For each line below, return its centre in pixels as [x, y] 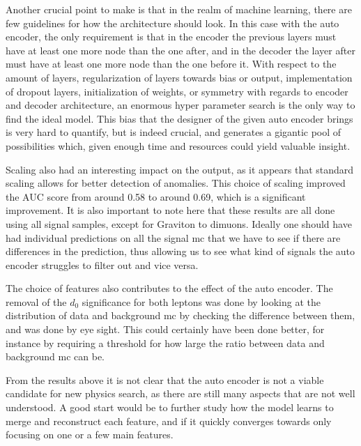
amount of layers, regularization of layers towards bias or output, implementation [179, 77]
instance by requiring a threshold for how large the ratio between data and [165, 343]
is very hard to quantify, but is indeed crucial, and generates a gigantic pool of [174, 132]
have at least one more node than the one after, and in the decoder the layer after [180, 50]
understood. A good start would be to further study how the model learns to [170, 407]
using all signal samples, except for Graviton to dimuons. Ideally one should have [179, 223]
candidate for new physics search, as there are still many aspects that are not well [180, 393]
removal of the [36, 301]
